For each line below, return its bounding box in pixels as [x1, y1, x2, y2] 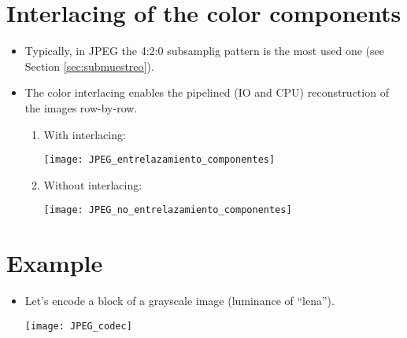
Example [6, 247, 103, 279]
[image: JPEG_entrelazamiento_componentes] [43, 154, 276, 166]
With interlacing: [43, 126, 126, 142]
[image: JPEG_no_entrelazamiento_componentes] [43, 204, 292, 216]
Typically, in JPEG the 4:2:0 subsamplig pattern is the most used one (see [24, 42, 384, 59]
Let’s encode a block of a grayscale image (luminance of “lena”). [24, 292, 335, 309]
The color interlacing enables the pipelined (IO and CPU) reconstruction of [24, 84, 389, 101]
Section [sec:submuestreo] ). [24, 57, 154, 74]
